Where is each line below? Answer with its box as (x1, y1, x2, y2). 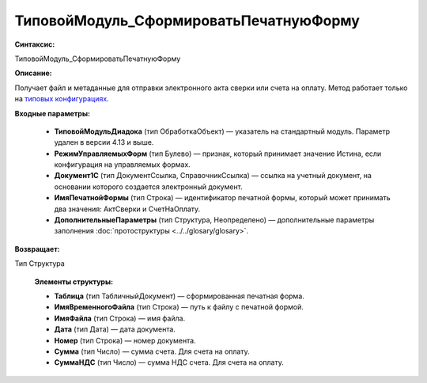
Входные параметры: (14, 108, 91, 118)
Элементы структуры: (34, 277, 114, 286)
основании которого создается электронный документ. (54, 182, 243, 191)
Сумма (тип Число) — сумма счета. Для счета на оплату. (54, 347, 250, 356)
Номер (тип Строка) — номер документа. (54, 336, 197, 345)
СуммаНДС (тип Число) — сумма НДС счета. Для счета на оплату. (54, 358, 284, 367)
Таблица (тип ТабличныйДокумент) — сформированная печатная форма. (54, 291, 304, 301)
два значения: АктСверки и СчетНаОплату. (54, 204, 201, 214)
